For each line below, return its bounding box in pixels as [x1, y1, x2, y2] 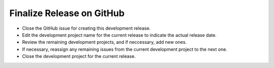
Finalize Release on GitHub [9, 8, 125, 19]
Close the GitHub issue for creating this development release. [22, 25, 151, 31]
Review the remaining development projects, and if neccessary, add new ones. [22, 39, 187, 45]
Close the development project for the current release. [22, 53, 136, 59]
